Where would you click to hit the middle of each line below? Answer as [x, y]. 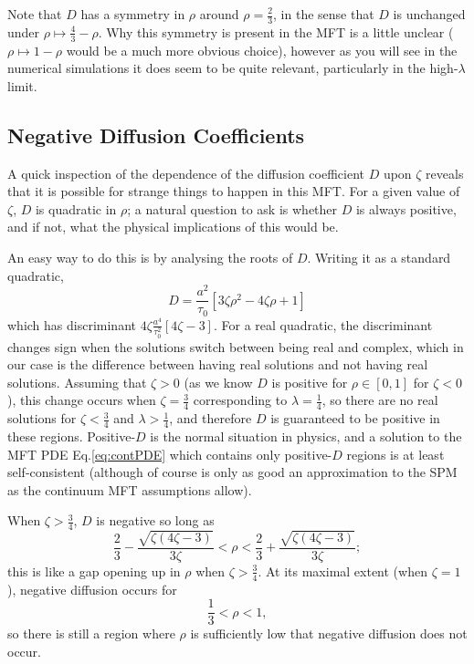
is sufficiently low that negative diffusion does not [329, 633]
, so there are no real [380, 400]
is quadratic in [76, 208]
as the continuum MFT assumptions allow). [130, 489]
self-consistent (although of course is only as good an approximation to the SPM [232, 472]
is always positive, [406, 208]
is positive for [310, 382]
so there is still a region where [91, 633]
